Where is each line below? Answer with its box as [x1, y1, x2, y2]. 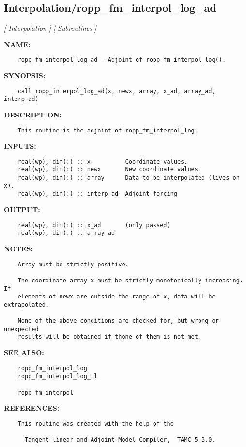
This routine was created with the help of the [17, 420, 174, 427]
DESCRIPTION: [4, 109, 62, 119]
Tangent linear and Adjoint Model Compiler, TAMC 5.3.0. [24, 436, 215, 444]
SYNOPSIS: [4, 70, 46, 81]
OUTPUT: [4, 204, 40, 215]
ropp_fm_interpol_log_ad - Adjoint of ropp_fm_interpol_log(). [17, 56, 226, 64]
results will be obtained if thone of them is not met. [17, 333, 202, 341]
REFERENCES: [4, 403, 60, 413]
